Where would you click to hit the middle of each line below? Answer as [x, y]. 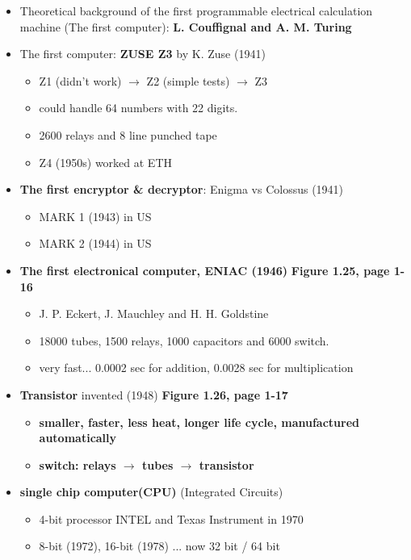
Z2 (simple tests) [188, 80]
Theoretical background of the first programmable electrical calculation [196, 10]
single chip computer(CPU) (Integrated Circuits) [151, 492]
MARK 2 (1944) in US [95, 243]
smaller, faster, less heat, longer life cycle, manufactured [199, 422]
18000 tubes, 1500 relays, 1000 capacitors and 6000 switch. [184, 340]
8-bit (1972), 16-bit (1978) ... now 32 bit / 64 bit [159, 546]
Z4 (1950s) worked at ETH [105, 162]
